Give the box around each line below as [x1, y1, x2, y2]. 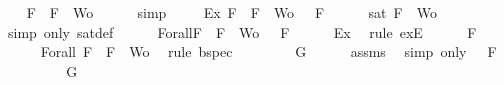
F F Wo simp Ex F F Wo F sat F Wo [26, 2, 437, 22]
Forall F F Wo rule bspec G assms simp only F [40, 41, 497, 62]
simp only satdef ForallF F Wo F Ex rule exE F [7, 21, 477, 42]
